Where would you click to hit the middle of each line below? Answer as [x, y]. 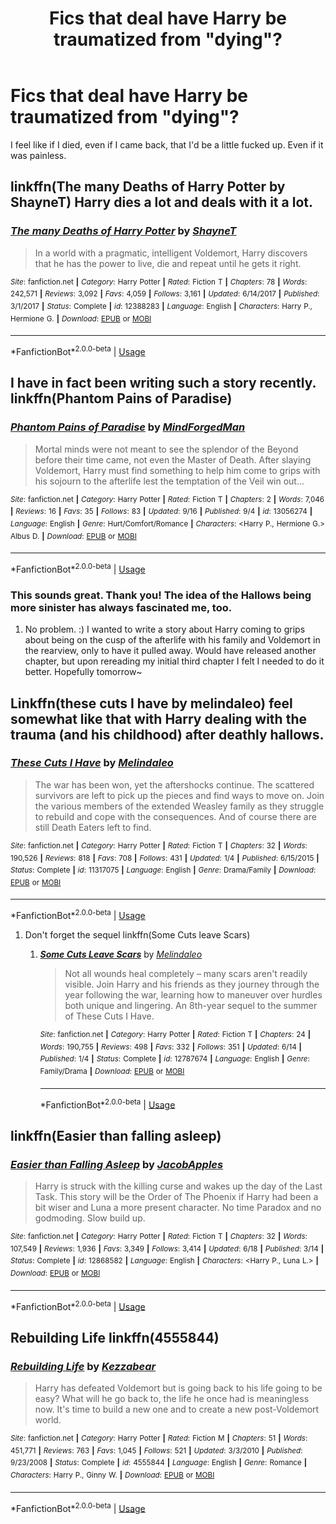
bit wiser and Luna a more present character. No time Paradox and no [178, 1208]
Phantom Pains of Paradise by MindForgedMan [128, 427]
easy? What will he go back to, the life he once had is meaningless [172, 1399]
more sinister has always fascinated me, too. [121, 607]
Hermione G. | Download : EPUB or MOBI [81, 318]
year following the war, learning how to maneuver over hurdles [193, 995]
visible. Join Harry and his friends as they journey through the [192, 984]
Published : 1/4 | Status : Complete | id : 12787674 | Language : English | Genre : [174, 1059]
